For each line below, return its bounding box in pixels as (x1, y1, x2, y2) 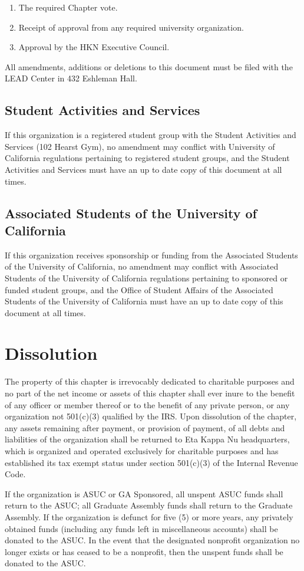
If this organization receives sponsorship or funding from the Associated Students (5, 248, 298, 261)
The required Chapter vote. (18, 1, 118, 13)
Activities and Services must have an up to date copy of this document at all (5, 163, 282, 175)
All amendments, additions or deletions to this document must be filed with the (5, 60, 293, 73)
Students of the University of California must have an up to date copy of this (5, 295, 283, 307)
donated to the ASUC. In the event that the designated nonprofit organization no (5, 534, 300, 546)
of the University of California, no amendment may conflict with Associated (5, 260, 279, 273)
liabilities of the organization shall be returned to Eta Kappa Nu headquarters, (5, 433, 290, 445)
